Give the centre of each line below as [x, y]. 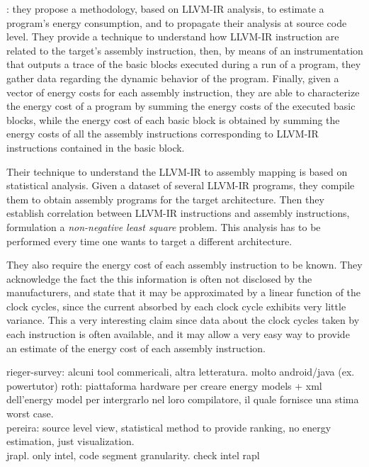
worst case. [30, 413]
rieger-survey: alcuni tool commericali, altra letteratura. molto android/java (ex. [181, 372]
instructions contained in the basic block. [96, 147]
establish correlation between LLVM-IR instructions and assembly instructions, [178, 213]
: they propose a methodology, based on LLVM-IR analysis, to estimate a [165, 9]
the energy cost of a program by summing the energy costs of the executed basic [181, 106]
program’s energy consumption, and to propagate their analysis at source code [177, 22]
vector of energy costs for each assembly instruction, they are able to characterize [183, 92]
